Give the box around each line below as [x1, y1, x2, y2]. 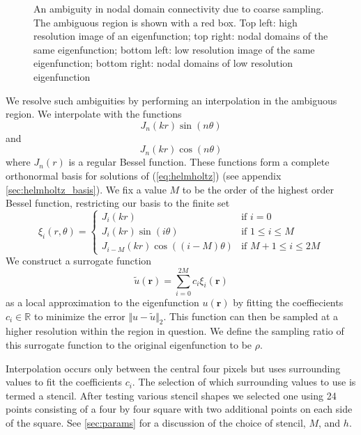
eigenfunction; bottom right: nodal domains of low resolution [33, 56, 293, 70]
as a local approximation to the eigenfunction [6, 295, 199, 310]
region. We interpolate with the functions [6, 106, 182, 121]
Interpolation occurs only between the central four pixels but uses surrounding [6, 361, 341, 375]
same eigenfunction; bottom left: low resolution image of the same [33, 42, 315, 56]
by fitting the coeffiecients [233, 295, 344, 310]
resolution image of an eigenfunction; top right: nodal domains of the [33, 29, 328, 43]
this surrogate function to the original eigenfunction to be [6, 338, 252, 351]
